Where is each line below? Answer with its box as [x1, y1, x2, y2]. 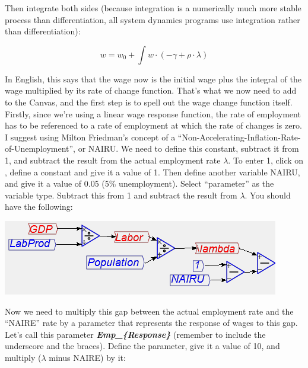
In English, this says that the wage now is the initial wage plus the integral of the [5, 72, 302, 85]
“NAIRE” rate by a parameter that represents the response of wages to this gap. [5, 316, 298, 329]
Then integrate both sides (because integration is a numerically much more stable [5, 2, 301, 14]
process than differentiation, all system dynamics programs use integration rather [5, 13, 300, 25]
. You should [245, 188, 291, 201]
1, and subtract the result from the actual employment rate [5, 153, 221, 166]
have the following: [5, 200, 73, 213]
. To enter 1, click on [228, 153, 304, 166]
